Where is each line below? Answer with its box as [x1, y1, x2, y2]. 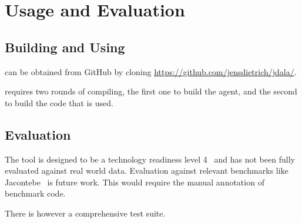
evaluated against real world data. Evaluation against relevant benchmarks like [5, 164, 288, 177]
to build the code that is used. [5, 96, 113, 109]
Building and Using [5, 38, 125, 56]
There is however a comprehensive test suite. [5, 207, 166, 219]
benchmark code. [5, 187, 66, 200]
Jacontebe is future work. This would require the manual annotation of [5, 175, 264, 188]
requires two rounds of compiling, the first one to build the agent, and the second [5, 85, 297, 97]
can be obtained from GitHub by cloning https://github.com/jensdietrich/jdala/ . [5, 65, 297, 77]
